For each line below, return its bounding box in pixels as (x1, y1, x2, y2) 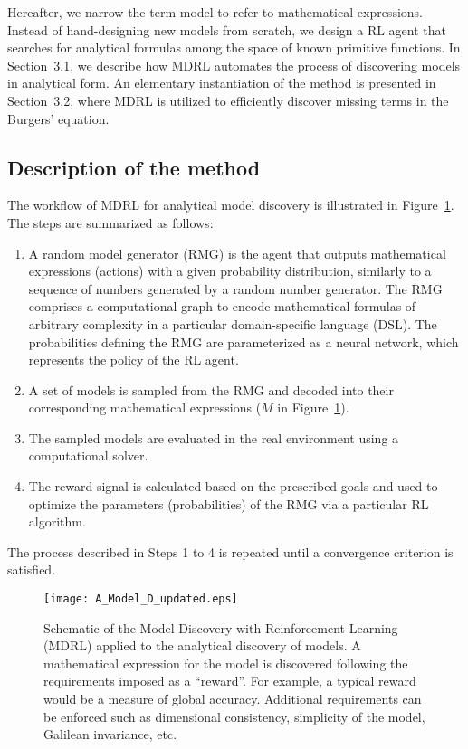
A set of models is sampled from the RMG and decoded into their (28, 380, 394, 399)
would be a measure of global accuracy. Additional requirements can (43, 689, 422, 708)
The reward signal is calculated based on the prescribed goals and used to (28, 477, 438, 496)
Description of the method (7, 153, 261, 181)
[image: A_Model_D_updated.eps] (43, 593, 238, 606)
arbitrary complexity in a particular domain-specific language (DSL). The (28, 314, 437, 333)
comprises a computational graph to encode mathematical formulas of (28, 297, 416, 316)
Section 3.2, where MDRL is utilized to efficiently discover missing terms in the (7, 90, 449, 109)
